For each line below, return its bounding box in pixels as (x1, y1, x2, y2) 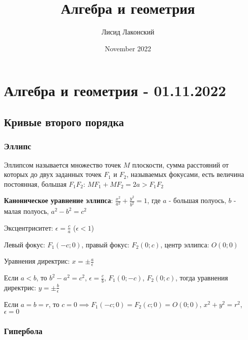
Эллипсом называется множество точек (4, 159, 121, 170)
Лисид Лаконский (101, 27, 155, 37)
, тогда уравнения (175, 272, 228, 282)
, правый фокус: (81, 239, 129, 249)
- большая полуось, (169, 195, 226, 205)
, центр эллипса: (160, 239, 209, 249)
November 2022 (104, 43, 152, 53)
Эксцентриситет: (4, 222, 53, 233)
